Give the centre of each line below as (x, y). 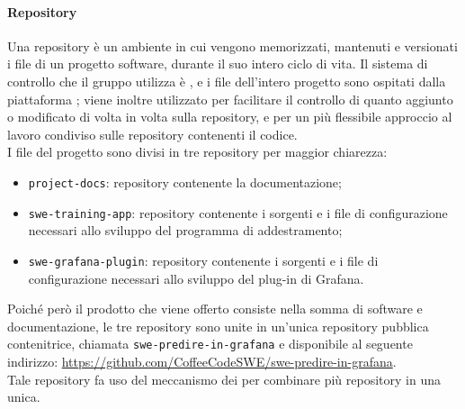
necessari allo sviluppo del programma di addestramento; (185, 230)
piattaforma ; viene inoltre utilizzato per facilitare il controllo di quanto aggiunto (230, 99)
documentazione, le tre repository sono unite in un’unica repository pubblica (218, 326)
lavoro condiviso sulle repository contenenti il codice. (152, 134)
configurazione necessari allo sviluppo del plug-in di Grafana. (196, 278)
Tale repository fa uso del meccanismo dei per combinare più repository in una (224, 379)
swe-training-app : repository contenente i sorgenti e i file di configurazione (238, 212)
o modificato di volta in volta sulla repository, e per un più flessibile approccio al (230, 117)
